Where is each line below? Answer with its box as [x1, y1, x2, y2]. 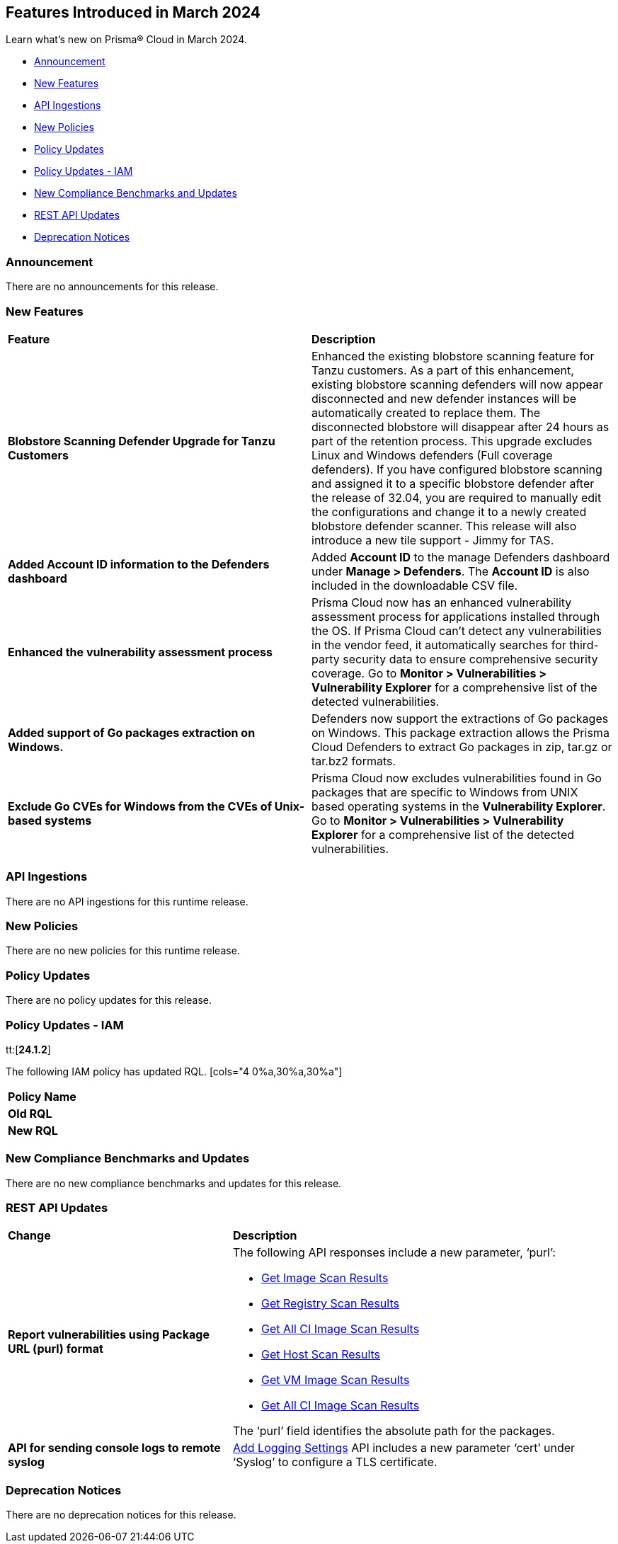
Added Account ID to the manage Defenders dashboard [311, 549, 610, 564]
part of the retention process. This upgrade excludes [311, 433, 593, 448]
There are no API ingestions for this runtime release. [6, 895, 248, 908]
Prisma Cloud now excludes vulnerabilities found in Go [311, 770, 602, 785]
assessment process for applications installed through [311, 609, 600, 624]
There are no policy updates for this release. [6, 994, 212, 1007]
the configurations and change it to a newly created [311, 504, 587, 519]
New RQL [8, 1123, 58, 1138]
